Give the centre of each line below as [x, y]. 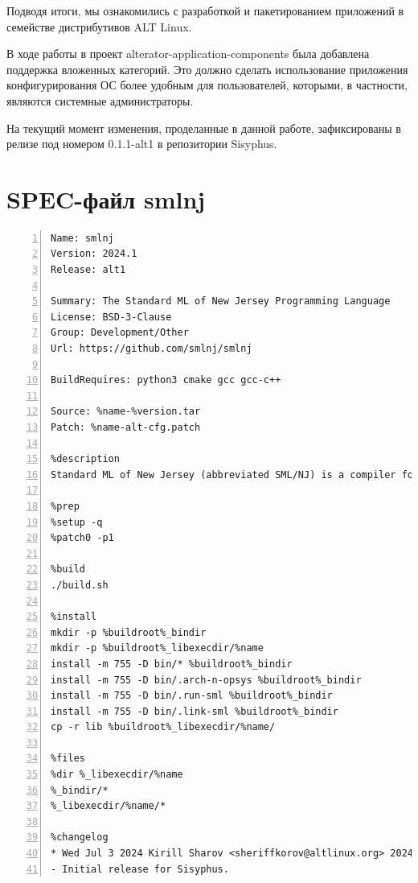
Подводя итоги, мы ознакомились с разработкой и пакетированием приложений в [205, 10]
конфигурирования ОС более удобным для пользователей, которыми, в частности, [207, 85]
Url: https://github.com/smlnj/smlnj [152, 349]
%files [68, 759]
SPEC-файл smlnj [106, 198]
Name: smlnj [82, 238]
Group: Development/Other [120, 333]
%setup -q [77, 522]
